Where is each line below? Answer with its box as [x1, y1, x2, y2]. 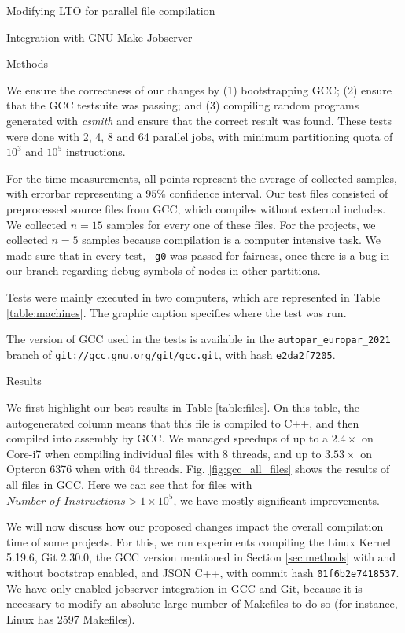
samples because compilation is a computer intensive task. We [82, 231, 381, 248]
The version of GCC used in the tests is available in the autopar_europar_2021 [6, 331, 391, 347]
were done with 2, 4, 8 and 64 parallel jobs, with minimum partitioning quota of [6, 128, 393, 144]
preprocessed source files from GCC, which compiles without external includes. [6, 200, 386, 217]
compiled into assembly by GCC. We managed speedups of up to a [6, 430, 329, 446]
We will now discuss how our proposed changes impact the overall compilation [6, 518, 384, 535]
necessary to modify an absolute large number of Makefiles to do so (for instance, [6, 595, 398, 612]
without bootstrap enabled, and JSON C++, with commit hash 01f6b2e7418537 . [6, 565, 399, 580]
